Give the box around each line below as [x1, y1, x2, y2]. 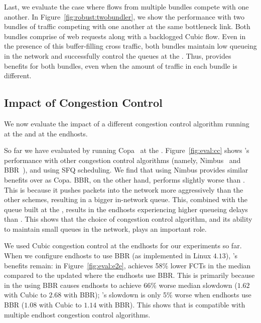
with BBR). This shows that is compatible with [98, 299, 245, 310]
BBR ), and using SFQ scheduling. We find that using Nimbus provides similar [4, 165, 248, 175]
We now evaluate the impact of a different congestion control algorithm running [4, 118, 249, 128]
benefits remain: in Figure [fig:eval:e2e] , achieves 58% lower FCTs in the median [4, 260, 251, 270]
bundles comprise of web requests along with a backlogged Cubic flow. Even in [4, 31, 246, 41]
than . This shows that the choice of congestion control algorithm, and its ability [4, 214, 252, 224]
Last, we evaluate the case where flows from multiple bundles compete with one [4, 2, 249, 12]
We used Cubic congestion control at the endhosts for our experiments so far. [4, 240, 242, 251]
